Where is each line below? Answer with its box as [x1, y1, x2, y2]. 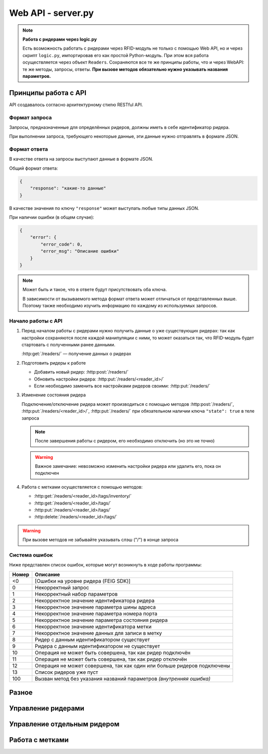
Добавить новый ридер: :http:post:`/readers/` [34, 369, 129, 375]
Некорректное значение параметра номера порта [35, 610, 157, 617]
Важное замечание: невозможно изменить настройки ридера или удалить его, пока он [35, 463, 221, 469]
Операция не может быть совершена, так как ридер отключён [35, 655, 187, 662]
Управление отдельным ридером [9, 720, 120, 729]
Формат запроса [9, 114, 52, 121]
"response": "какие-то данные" [30, 186, 106, 191]
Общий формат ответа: [9, 165, 58, 171]
